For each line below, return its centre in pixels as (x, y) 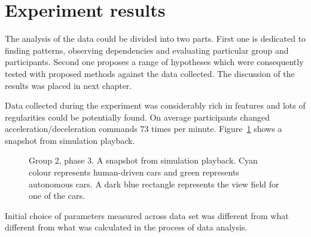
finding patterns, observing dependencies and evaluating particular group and (147, 50)
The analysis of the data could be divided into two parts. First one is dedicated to (155, 39)
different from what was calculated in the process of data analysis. (126, 227)
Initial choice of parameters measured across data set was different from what (147, 215)
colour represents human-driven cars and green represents (134, 172)
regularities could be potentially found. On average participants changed (137, 117)
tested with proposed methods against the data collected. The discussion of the (150, 73)
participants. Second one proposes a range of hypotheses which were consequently (154, 62)
